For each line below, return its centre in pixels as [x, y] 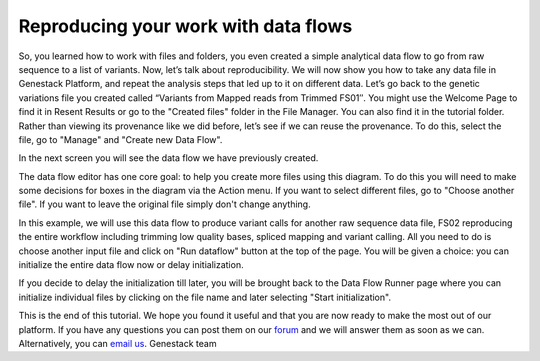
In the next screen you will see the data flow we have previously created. [168, 158]
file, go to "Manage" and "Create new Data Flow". [120, 139]
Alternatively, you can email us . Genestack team [117, 343]
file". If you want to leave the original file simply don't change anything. [164, 204]
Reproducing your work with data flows [185, 26]
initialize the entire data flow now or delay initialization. [131, 265]
